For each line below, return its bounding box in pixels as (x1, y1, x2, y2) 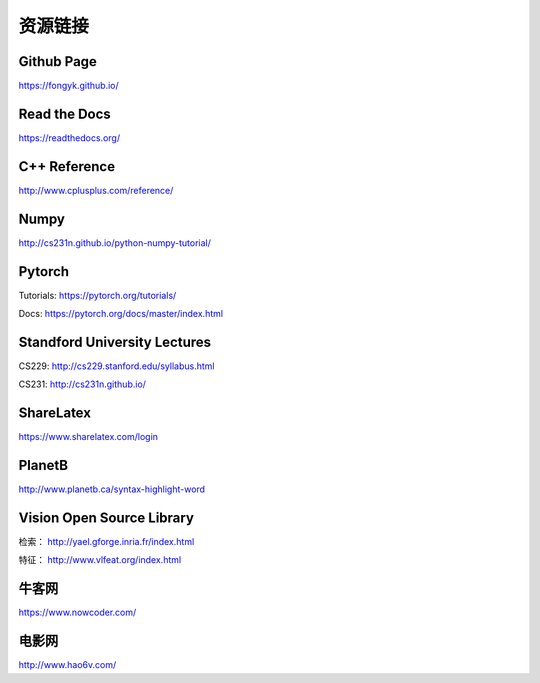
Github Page (18, 53, 97, 70)
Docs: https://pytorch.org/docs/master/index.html (18, 308, 224, 320)
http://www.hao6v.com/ (18, 659, 117, 671)
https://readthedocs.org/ (18, 131, 120, 144)
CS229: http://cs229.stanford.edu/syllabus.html (18, 360, 215, 372)
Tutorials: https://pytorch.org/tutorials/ (18, 289, 177, 301)
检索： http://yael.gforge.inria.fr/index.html (18, 536, 195, 548)
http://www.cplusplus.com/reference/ (18, 184, 174, 196)
